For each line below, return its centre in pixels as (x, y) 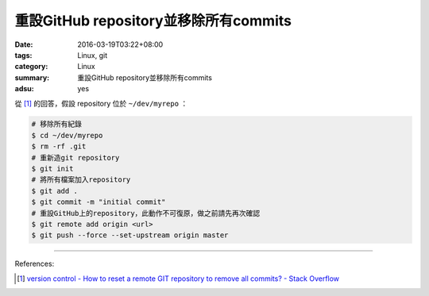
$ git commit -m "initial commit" (99, 202)
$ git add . (55, 191)
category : (31, 67)
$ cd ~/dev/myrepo (67, 135)
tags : (23, 55)
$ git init (52, 169)
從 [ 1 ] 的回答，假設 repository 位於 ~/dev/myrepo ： (101, 103)
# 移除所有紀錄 (57, 124)
